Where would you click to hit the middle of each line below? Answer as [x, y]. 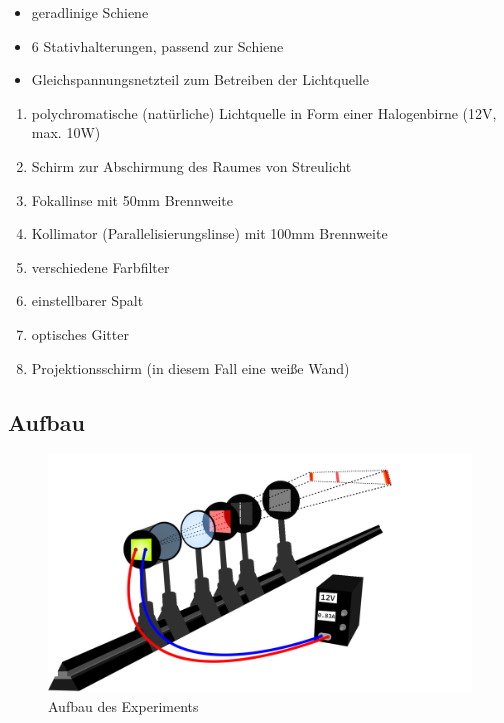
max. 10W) [66, 132]
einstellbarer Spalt [87, 300]
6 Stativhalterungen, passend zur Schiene [157, 45]
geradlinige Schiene [90, 12]
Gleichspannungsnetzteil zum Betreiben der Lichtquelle [200, 79]
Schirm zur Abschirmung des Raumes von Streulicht [191, 165]
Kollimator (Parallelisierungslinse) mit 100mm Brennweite [209, 233]
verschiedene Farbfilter [100, 266]
